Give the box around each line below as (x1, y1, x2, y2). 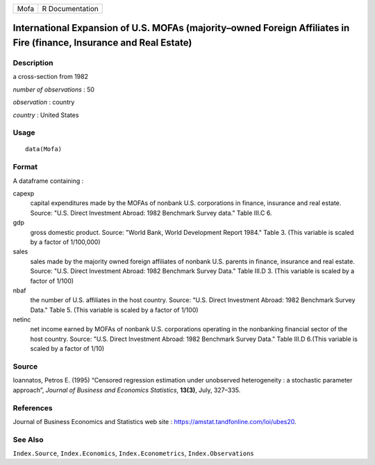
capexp (12, 189, 35, 198)
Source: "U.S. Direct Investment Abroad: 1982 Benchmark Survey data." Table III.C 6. (30, 209, 272, 217)
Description (12, 58, 53, 67)
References (12, 403, 53, 412)
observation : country (12, 98, 75, 107)
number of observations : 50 (12, 85, 95, 94)
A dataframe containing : (12, 177, 84, 185)
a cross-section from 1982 (12, 73, 88, 81)
